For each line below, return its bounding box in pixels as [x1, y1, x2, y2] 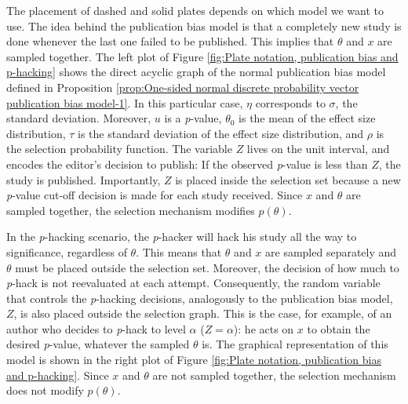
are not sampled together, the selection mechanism [152, 366, 396, 383]
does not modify [6, 382, 84, 399]
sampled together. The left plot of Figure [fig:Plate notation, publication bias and [6, 48, 399, 64]
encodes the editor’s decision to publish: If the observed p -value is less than [6, 155, 368, 172]
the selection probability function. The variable [6, 140, 232, 157]
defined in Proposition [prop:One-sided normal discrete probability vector [6, 78, 359, 95]
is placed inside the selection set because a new [175, 171, 401, 187]
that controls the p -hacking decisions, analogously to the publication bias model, [6, 289, 393, 306]
